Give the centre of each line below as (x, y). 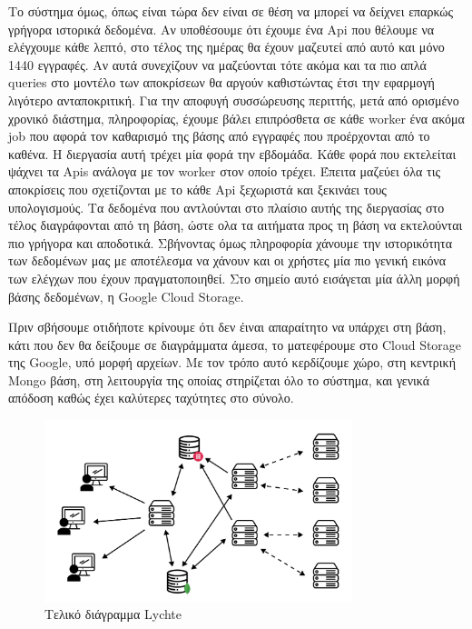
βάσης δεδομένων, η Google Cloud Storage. (126, 296)
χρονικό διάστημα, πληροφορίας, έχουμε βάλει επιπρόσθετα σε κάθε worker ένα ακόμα (236, 118)
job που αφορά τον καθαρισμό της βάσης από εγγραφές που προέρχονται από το (219, 136)
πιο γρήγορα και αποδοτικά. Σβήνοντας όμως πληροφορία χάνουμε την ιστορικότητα (231, 242)
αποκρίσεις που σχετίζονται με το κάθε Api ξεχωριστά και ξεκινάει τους (197, 189)
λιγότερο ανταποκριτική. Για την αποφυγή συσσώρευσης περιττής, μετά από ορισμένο (234, 100)
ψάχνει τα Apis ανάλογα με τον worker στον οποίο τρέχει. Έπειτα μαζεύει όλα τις (225, 171)
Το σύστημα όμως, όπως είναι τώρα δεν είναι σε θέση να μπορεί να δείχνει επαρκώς (231, 11)
